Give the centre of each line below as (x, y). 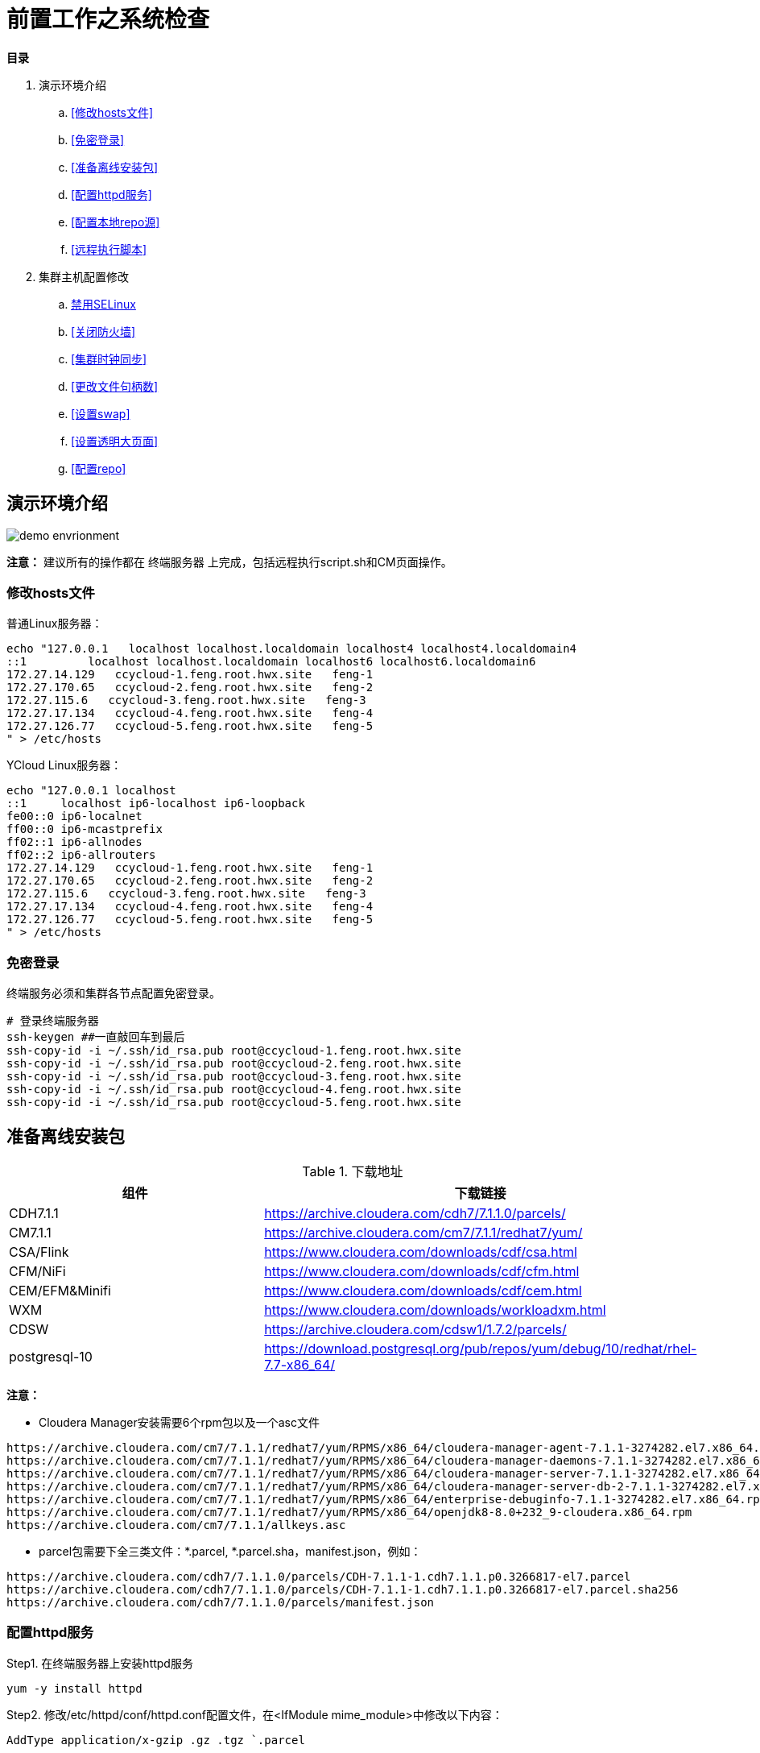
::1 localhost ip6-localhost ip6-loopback (156, 804)
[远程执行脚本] (109, 249)
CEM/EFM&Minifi (60, 1290)
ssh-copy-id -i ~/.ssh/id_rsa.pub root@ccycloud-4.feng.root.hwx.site (234, 1090)
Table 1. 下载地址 (353, 1171)
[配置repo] (99, 468)
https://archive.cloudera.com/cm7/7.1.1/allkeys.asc (176, 1525)
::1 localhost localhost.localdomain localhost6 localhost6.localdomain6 (271, 662)
